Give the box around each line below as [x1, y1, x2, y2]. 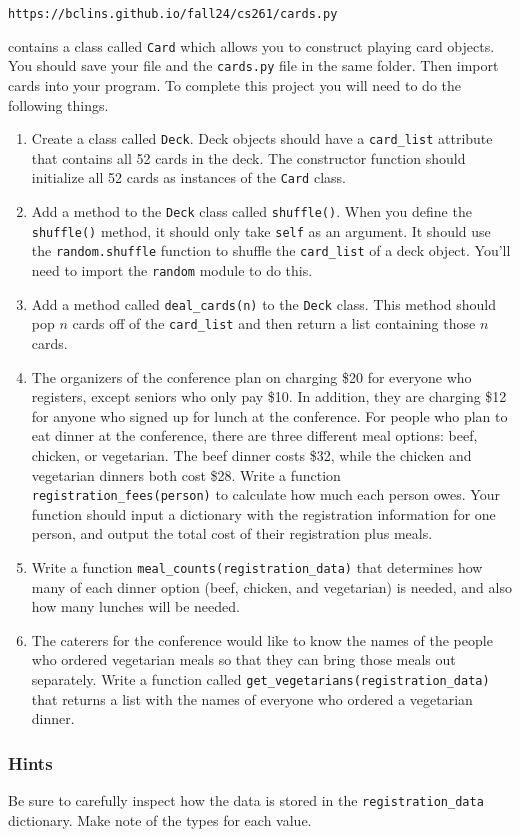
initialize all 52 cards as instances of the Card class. [31, 167, 346, 188]
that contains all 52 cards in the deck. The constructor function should [31, 147, 466, 168]
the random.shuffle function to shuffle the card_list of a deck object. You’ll [31, 240, 511, 261]
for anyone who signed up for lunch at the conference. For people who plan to [31, 405, 508, 426]
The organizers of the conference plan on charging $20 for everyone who [31, 366, 472, 387]
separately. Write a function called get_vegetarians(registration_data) [31, 669, 490, 690]
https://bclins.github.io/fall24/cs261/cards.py [8, 7, 338, 21]
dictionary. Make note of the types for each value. [8, 809, 312, 830]
